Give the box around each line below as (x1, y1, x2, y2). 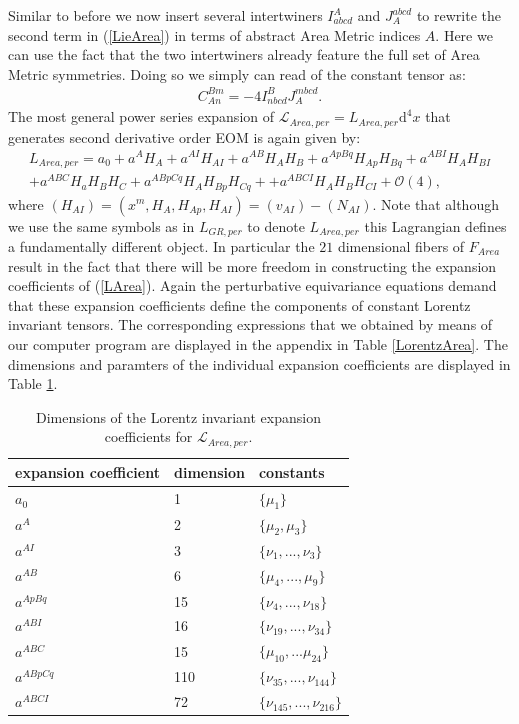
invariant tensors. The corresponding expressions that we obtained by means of (8, 314, 493, 335)
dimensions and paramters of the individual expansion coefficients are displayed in (8, 353, 511, 374)
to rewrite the (416, 5, 501, 25)
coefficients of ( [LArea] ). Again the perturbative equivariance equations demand (8, 275, 497, 296)
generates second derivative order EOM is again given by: (8, 126, 361, 147)
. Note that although (372, 193, 499, 214)
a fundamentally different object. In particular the (8, 235, 315, 256)
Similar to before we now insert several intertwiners (8, 5, 323, 25)
